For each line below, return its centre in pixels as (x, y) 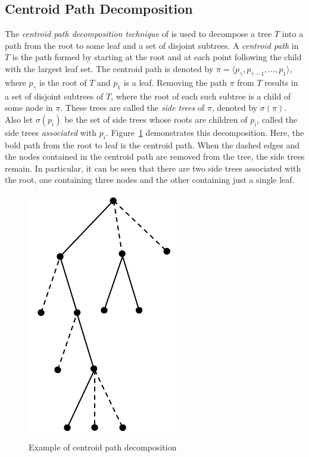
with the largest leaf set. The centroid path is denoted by (109, 68)
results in (281, 82)
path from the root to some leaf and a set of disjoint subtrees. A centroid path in (152, 45)
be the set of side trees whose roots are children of (156, 119)
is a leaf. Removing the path (175, 82)
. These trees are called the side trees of (132, 108)
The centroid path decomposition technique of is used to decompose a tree (138, 34)
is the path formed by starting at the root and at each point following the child (157, 57)
